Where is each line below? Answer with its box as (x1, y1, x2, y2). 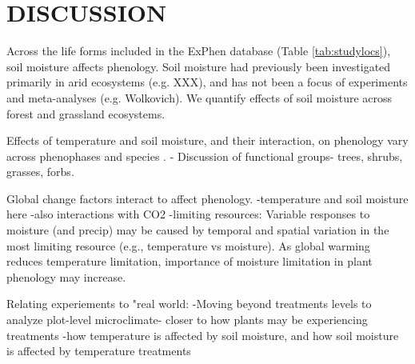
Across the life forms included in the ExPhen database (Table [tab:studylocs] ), (6, 42, 391, 59)
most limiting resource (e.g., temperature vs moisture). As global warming (6, 237, 370, 254)
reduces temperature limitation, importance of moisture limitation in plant (6, 253, 373, 270)
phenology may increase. (6, 268, 126, 285)
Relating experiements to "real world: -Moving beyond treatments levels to (6, 295, 372, 312)
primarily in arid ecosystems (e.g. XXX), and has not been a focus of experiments (6, 74, 408, 90)
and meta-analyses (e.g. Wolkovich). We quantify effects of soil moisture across (6, 89, 393, 106)
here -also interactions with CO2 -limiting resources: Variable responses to (6, 206, 370, 222)
